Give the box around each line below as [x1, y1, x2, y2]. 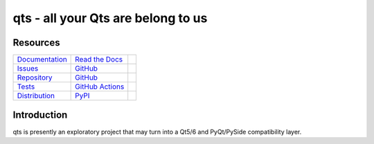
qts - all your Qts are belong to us [12, 10, 208, 26]
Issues [17, 64, 39, 73]
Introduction [12, 109, 68, 121]
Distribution [17, 91, 55, 100]
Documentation [17, 55, 67, 64]
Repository [17, 73, 53, 82]
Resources [12, 37, 60, 48]
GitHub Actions [75, 82, 125, 91]
